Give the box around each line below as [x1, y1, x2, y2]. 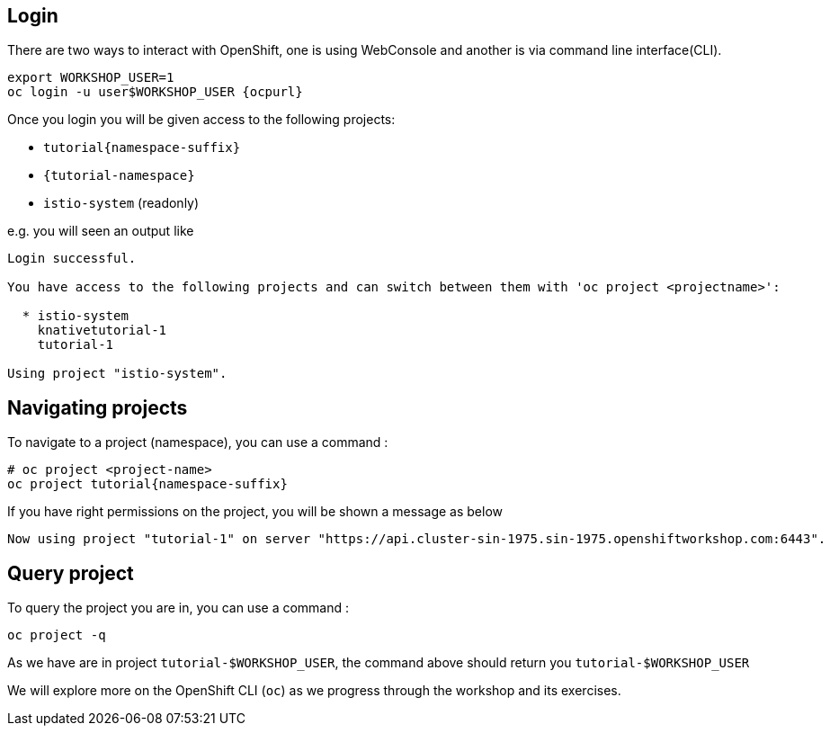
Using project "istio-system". [7, 366, 228, 381]
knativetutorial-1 [37, 323, 167, 338]
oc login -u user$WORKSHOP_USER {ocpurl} [7, 85, 303, 100]
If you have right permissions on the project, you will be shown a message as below [7, 504, 503, 520]
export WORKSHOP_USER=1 [7, 70, 174, 85]
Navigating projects [7, 396, 188, 419]
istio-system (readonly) [43, 195, 200, 211]
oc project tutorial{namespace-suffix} [7, 477, 288, 492]
